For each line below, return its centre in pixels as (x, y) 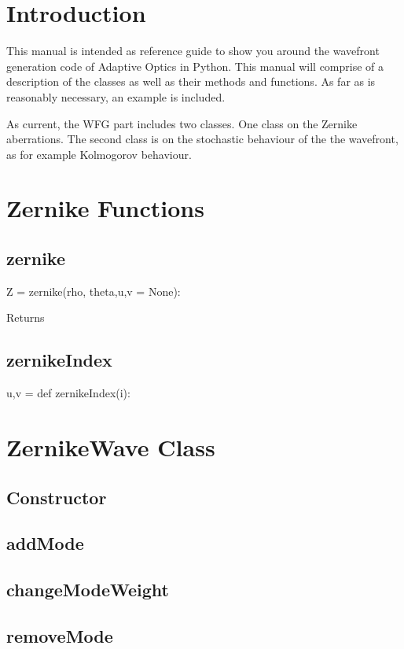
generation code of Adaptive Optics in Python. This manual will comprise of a (195, 66)
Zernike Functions (105, 208)
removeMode (60, 635)
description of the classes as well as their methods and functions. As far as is (191, 81)
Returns (26, 317)
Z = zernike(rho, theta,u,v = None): (94, 291)
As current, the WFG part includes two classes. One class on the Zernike (182, 123)
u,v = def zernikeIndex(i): (68, 393)
